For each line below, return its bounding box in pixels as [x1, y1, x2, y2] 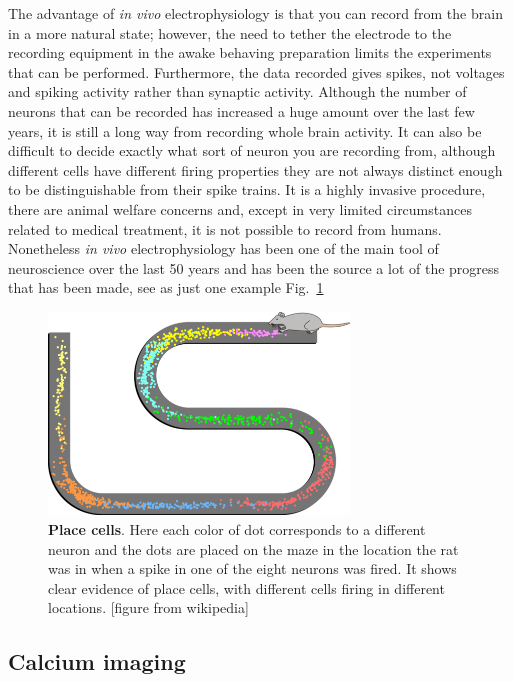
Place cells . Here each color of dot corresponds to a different [48, 519, 426, 540]
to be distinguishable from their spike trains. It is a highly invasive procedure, [8, 179, 486, 200]
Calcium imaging [8, 646, 186, 677]
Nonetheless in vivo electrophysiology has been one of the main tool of [8, 238, 439, 259]
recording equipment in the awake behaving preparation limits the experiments [8, 42, 492, 63]
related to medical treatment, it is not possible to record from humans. [8, 218, 442, 239]
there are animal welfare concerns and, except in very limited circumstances [8, 198, 472, 219]
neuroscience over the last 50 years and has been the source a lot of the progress [8, 257, 500, 278]
